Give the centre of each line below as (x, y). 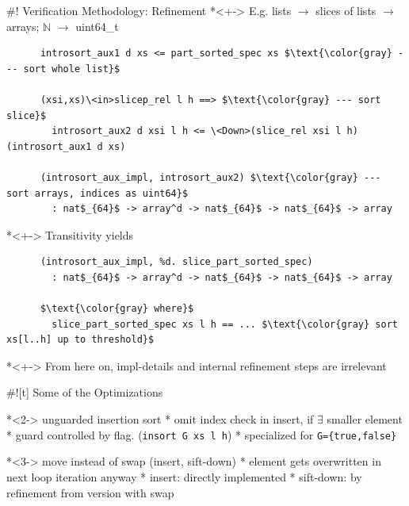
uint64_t (97, 26)
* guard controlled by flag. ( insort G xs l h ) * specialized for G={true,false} (202, 434)
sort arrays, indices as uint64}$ (97, 193)
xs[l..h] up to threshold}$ (80, 340)
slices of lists (346, 10)
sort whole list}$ (72, 69)
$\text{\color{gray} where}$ (117, 309)
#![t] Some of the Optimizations (85, 392)
